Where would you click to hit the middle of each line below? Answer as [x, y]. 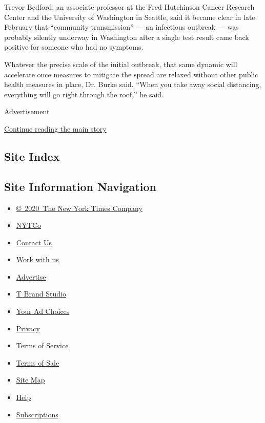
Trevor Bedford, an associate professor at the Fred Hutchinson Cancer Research [129, 7]
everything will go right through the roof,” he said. [84, 94]
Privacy [28, 328]
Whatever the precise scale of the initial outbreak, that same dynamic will [121, 64]
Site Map [30, 380]
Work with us [37, 259]
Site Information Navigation [80, 186]
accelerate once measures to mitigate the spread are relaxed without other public [131, 74]
